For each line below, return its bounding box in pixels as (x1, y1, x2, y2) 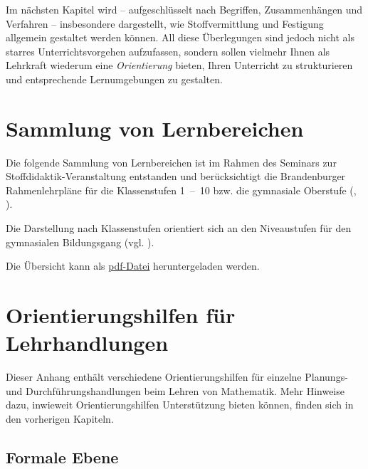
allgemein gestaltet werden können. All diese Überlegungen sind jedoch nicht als (6, 30, 354, 45)
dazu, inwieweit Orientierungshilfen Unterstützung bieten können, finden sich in (6, 397, 354, 412)
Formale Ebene (6, 446, 119, 468)
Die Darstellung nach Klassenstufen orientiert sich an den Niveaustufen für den (6, 221, 352, 236)
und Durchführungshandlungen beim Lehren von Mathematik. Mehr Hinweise (6, 383, 345, 398)
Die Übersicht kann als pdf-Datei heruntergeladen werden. (6, 258, 260, 273)
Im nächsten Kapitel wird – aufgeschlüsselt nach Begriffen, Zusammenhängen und (6, 2, 363, 16)
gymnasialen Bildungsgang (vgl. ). (6, 234, 154, 249)
